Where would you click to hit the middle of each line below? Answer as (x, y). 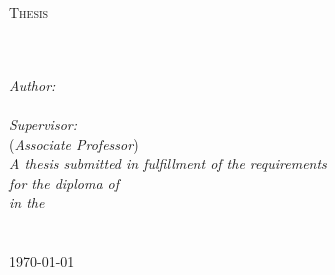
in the (27, 202)
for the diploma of (64, 182)
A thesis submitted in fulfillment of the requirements (168, 163)
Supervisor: (43, 123)
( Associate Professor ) (74, 143)
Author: (32, 84)
